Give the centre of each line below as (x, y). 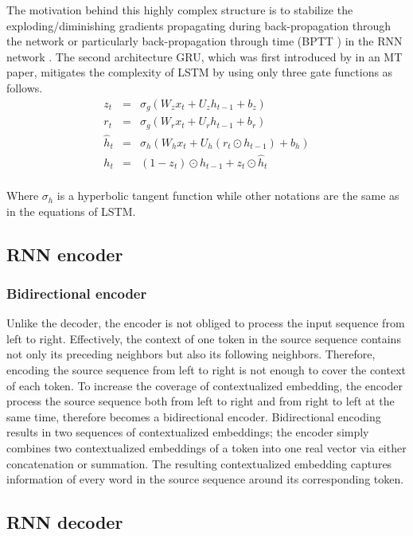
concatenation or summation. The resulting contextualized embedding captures (199, 463)
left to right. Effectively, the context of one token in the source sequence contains (204, 338)
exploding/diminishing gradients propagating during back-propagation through (199, 25)
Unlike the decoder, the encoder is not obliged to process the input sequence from (206, 323)
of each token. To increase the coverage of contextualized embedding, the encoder (205, 385)
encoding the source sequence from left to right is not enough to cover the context (206, 370)
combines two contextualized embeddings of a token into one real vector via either (206, 448)
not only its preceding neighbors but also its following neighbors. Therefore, (191, 354)
